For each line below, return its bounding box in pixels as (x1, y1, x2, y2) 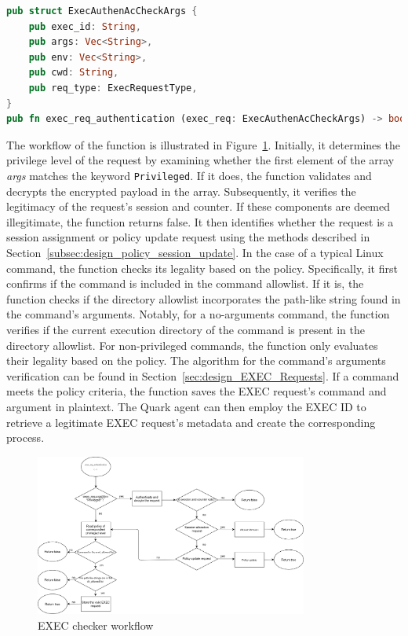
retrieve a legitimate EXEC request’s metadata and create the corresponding (6, 414, 376, 430)
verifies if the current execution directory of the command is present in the (6, 321, 366, 337)
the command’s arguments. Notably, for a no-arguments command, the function (6, 306, 390, 322)
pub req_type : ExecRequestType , (28, 82, 198, 94)
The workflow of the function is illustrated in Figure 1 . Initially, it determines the (6, 136, 400, 153)
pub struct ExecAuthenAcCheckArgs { (6, 6, 198, 17)
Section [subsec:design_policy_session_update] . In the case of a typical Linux (6, 244, 384, 260)
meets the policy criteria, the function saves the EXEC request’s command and (6, 383, 387, 399)
